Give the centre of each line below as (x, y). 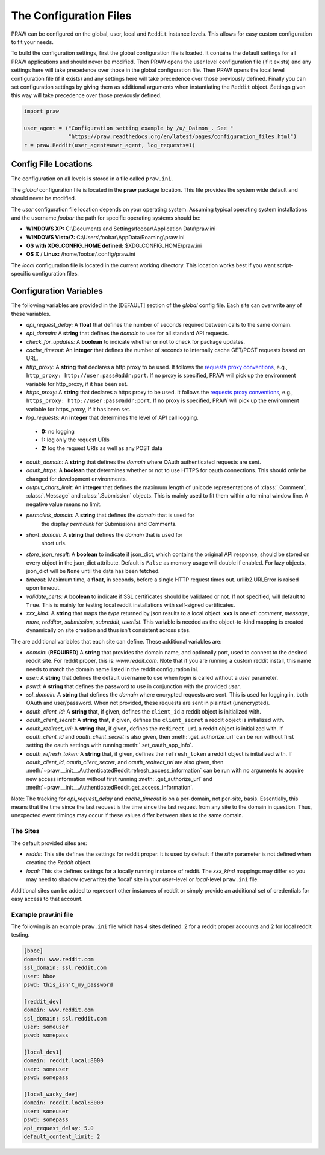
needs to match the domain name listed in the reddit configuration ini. (112, 669)
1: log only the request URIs (75, 440)
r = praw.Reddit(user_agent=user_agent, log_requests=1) (110, 145)
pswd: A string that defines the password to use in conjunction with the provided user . (134, 686)
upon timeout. (44, 588)
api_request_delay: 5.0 (59, 1128)
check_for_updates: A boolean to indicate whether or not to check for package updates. (136, 341)
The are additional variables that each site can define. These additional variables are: (116, 641)
